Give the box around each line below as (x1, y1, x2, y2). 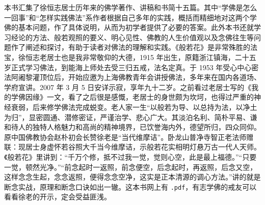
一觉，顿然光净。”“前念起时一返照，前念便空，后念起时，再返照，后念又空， (4, 161, 257, 172)
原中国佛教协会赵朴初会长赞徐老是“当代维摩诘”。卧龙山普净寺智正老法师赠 (4, 131, 254, 142)
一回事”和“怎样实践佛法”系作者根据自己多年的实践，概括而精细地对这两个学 (4, 12, 257, 22)
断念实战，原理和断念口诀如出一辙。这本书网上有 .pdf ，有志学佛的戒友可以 (4, 181, 257, 192)
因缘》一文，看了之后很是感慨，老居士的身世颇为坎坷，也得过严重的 (25, 92, 254, 102)
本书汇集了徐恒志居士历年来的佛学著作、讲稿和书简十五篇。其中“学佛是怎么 (4, 2, 257, 12)
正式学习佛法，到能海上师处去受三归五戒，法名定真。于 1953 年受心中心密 (11, 62, 259, 72)
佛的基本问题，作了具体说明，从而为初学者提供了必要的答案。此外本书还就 (4, 22, 254, 33)
